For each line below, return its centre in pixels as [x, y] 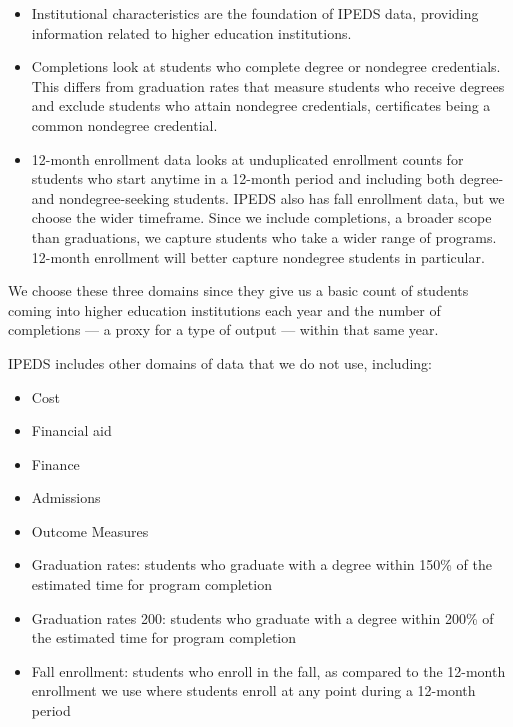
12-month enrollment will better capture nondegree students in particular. [258, 256]
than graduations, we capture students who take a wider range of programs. [264, 236]
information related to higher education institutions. [191, 32]
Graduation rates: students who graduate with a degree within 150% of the [261, 564]
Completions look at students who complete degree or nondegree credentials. [266, 66]
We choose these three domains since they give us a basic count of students [238, 290]
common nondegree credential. [124, 124]
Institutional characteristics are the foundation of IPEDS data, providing [255, 13]
